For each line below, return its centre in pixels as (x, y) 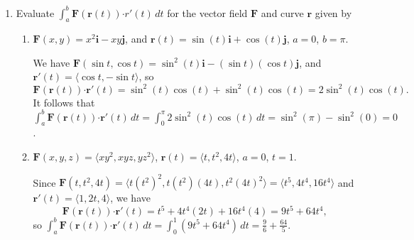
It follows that (64, 102)
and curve (282, 12)
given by (333, 12)
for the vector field (207, 12)
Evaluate (35, 12)
